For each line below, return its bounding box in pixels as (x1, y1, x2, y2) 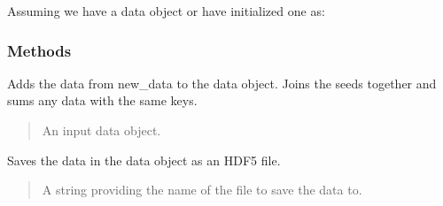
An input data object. (42, 121, 161, 139)
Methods (7, 39, 72, 61)
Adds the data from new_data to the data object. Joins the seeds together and (7, 73, 437, 92)
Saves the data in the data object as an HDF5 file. (7, 150, 281, 169)
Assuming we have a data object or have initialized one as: (7, 2, 325, 19)
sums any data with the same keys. (7, 91, 198, 110)
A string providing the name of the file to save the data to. (42, 180, 362, 199)
